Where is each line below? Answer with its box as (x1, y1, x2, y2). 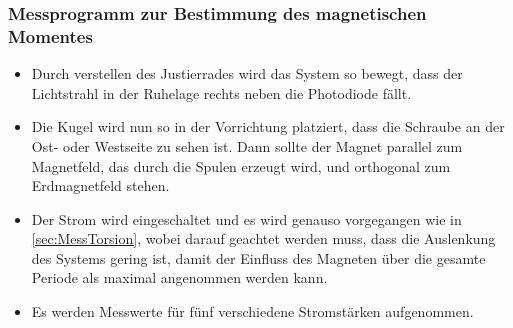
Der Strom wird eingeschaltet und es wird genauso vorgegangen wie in (31, 208, 462, 229)
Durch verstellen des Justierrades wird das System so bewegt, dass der (31, 63, 463, 84)
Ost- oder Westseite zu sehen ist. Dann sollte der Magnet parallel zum (31, 135, 463, 156)
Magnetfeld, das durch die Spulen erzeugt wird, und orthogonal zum (31, 155, 451, 176)
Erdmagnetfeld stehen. (31, 175, 170, 196)
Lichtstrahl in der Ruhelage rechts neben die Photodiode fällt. (31, 82, 412, 103)
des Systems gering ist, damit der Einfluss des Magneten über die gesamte (31, 247, 486, 268)
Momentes (8, 23, 93, 48)
